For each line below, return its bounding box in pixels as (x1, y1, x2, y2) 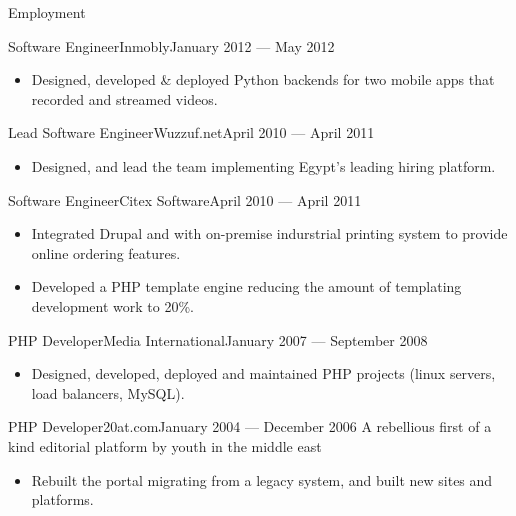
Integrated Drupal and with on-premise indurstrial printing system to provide (31, 223, 508, 244)
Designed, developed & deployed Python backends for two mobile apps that (31, 69, 495, 90)
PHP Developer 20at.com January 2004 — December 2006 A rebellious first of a (8, 416, 492, 437)
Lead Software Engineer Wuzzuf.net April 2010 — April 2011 (8, 122, 375, 143)
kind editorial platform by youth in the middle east (8, 435, 322, 456)
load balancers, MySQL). (31, 382, 185, 403)
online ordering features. (31, 242, 181, 263)
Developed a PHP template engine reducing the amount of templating (31, 276, 462, 297)
